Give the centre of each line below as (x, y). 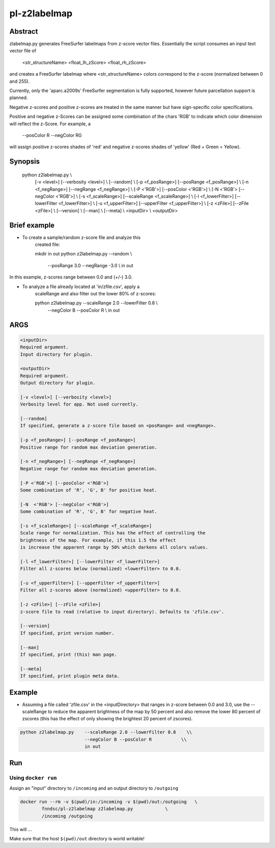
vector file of (23, 51)
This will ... (21, 829)
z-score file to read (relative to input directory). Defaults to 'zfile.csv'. (122, 611)
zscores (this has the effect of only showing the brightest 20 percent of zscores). (107, 719)
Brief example (32, 225)
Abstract (24, 31)
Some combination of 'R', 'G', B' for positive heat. (89, 490)
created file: (48, 245)
